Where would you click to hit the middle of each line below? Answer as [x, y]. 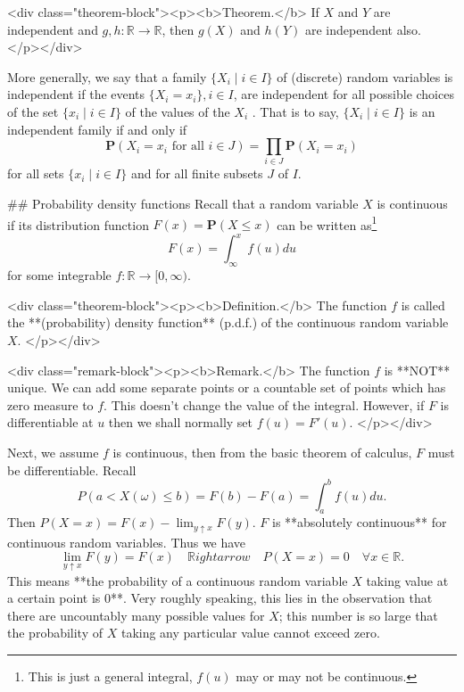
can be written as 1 [327, 223]
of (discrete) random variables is [365, 76]
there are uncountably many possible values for [136, 615]
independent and [53, 29]
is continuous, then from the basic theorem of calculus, [262, 452]
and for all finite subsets [197, 173]
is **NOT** [417, 370]
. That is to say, [295, 111]
